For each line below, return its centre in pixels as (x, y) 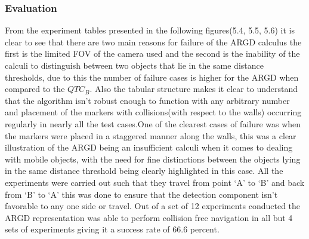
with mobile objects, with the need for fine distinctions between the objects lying (153, 159)
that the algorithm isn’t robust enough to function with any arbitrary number (147, 100)
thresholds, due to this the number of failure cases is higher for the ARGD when (152, 77)
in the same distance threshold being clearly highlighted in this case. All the (144, 171)
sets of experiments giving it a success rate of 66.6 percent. (112, 229)
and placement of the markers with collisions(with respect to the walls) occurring (153, 112)
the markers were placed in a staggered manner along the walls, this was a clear (151, 135)
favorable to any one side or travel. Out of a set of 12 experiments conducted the (153, 206)
